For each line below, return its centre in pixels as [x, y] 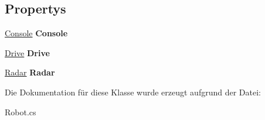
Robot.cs [21, 112]
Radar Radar [30, 72]
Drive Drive [27, 52]
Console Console [36, 33]
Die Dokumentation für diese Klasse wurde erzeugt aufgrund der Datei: [133, 92]
